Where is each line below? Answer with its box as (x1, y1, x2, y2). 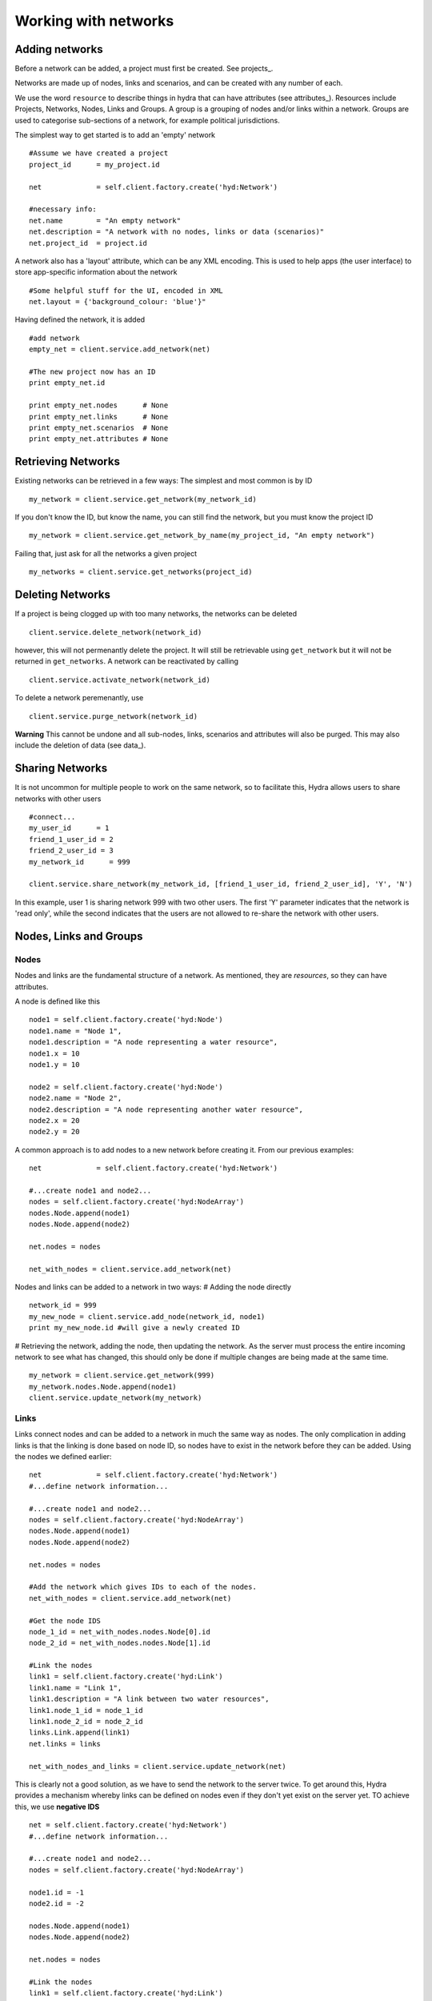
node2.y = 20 (29, 1127, 80, 1137)
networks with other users (14, 793, 102, 804)
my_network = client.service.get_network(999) (29, 1371, 215, 1380)
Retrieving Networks (14, 455, 120, 468)
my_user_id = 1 (29, 824, 110, 832)
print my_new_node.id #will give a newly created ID (29, 1323, 240, 1333)
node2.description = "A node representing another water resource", (29, 1105, 303, 1114)
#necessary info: (29, 205, 97, 214)
